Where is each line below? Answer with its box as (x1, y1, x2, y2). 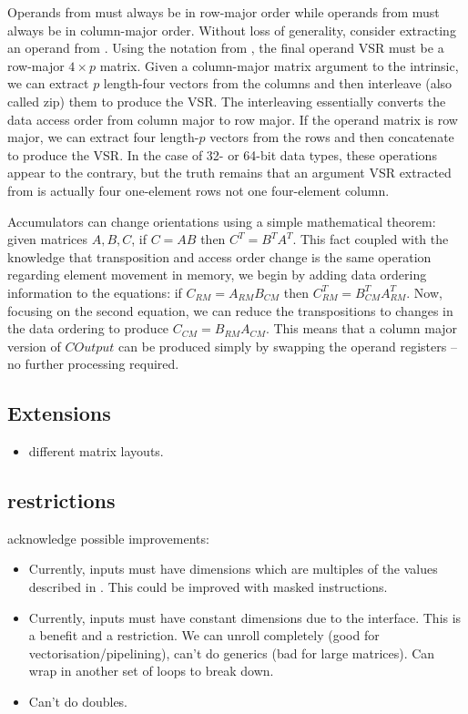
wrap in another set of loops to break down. (28, 661, 274, 680)
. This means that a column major (265, 319, 458, 338)
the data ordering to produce (7, 319, 169, 338)
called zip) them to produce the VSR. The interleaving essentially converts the (7, 91, 446, 110)
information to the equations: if (7, 282, 182, 301)
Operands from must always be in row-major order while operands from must (7, 3, 440, 21)
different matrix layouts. (28, 442, 164, 461)
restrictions (7, 486, 116, 515)
